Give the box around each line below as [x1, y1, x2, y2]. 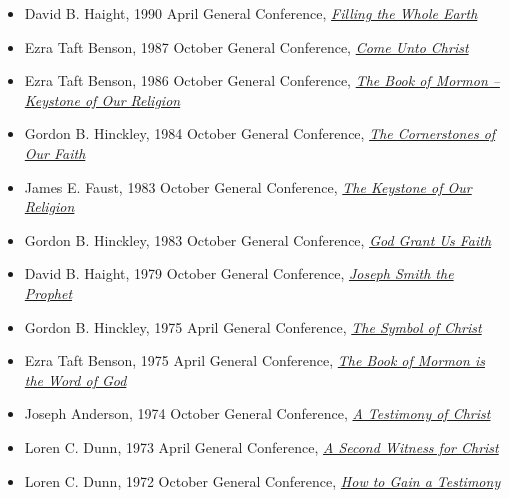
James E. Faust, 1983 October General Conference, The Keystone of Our [24, 176, 472, 197]
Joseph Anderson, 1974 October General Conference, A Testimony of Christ [24, 403, 491, 424]
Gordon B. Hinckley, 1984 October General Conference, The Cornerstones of [24, 123, 496, 144]
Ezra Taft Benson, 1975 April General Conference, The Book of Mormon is [24, 350, 485, 371]
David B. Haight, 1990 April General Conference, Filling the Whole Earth [24, 3, 478, 23]
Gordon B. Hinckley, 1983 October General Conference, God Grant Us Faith [24, 229, 492, 250]
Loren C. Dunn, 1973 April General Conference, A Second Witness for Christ [24, 436, 499, 457]
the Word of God [24, 369, 127, 390]
